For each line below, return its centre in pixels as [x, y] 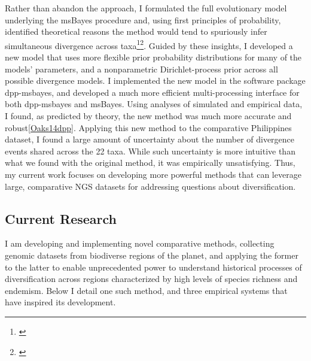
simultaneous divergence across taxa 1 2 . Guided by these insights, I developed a [149, 44]
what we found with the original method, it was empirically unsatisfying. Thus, [150, 163]
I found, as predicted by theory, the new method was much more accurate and [148, 116]
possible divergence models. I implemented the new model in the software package [155, 81]
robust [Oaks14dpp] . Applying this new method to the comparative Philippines [148, 127]
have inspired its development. [60, 302]
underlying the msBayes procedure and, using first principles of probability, [143, 19]
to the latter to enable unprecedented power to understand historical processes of [153, 267]
